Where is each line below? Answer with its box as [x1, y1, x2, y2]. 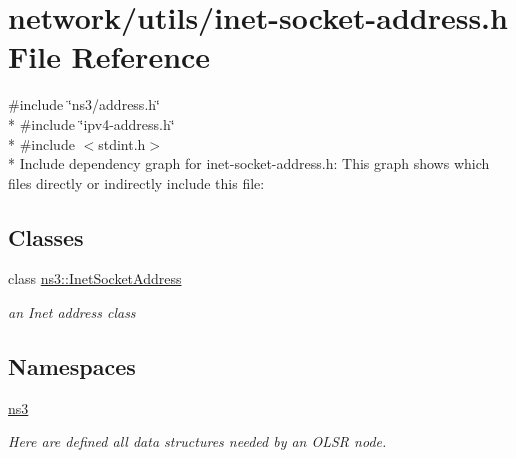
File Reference [8, 36, 211, 77]
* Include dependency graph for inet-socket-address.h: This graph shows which [8, 153, 490, 174]
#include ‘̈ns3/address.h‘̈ [8, 94, 160, 115]
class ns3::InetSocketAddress [8, 268, 182, 289]
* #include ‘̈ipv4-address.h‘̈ [8, 113, 175, 134]
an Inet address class [8, 302, 136, 323]
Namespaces [8, 351, 136, 382]
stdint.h [98, 133, 146, 154]
